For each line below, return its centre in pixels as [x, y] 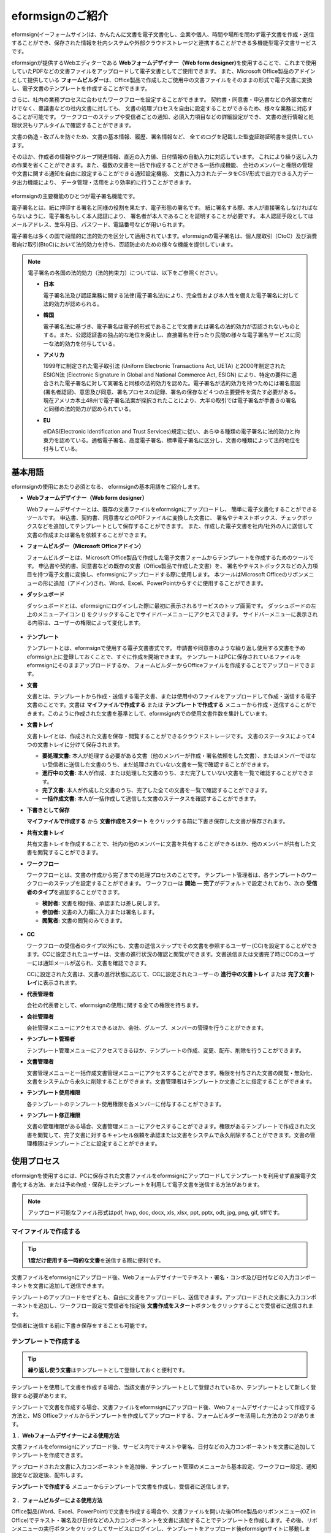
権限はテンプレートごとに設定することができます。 [96, 1144]
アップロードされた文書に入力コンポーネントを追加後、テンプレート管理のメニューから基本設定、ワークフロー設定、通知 [164, 1466]
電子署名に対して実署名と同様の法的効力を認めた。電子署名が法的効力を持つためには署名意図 [183, 383]
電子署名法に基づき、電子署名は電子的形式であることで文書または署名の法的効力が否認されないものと [172, 326]
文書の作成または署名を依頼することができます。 [88, 535]
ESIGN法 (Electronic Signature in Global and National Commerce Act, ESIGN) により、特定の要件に [167, 375]
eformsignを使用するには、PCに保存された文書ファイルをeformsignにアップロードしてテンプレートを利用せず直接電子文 [164, 1176]
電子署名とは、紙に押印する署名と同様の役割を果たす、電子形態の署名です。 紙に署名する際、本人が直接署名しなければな [165, 207]
